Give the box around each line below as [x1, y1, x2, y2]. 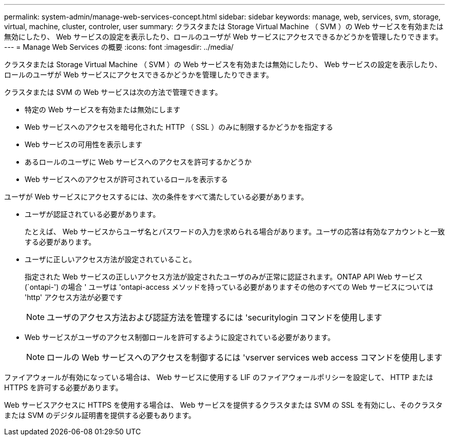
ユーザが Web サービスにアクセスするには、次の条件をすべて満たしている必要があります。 [4, 192, 309, 201]
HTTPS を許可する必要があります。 [4, 383, 123, 392]
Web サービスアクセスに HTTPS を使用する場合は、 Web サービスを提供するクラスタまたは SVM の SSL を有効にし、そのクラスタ [4, 401, 443, 409]
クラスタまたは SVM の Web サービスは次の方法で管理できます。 [4, 88, 222, 96]
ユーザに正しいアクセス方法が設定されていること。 [25, 255, 196, 264]
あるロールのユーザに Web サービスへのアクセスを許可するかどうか [25, 157, 252, 166]
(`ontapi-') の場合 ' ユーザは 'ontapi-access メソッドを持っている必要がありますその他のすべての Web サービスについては [25, 283, 434, 291]
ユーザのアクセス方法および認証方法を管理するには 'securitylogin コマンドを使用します [47, 312, 382, 323]
